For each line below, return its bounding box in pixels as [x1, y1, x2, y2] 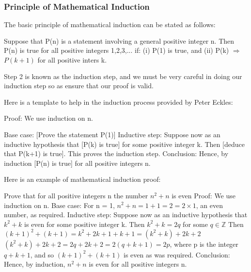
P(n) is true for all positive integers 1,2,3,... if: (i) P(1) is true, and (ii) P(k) [4, 45, 229, 55]
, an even [196, 200, 223, 210]
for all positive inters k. [37, 55, 107, 64]
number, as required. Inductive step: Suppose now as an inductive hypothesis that [4, 209, 248, 220]
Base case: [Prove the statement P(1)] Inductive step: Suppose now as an [4, 129, 220, 139]
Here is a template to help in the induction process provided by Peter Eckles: [4, 96, 233, 107]
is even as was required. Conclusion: [124, 249, 230, 259]
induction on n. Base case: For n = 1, [4, 200, 115, 210]
